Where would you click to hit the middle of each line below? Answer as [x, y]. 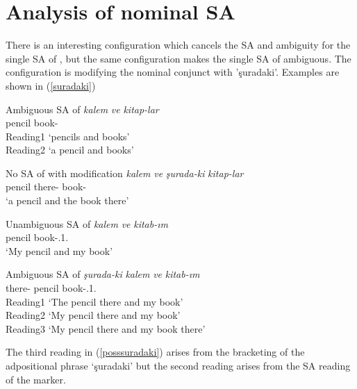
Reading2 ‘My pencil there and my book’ [93, 315]
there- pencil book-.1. [51, 288]
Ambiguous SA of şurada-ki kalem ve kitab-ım [103, 274]
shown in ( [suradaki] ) [51, 85]
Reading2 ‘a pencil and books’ [70, 150]
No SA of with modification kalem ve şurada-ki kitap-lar [125, 173]
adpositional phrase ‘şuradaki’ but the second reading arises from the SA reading [178, 365]
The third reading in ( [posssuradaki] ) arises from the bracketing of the [155, 352]
